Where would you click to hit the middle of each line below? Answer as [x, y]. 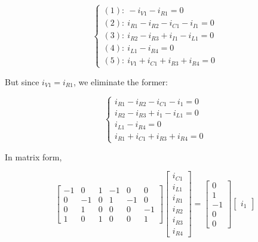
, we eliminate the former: [120, 81]
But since [22, 81]
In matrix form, [33, 156]
